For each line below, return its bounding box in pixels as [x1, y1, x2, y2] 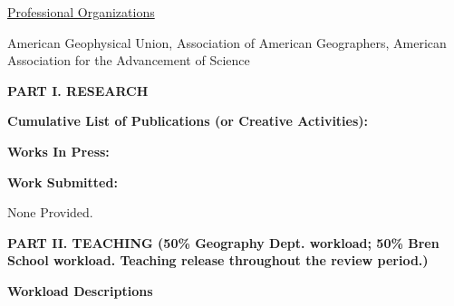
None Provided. [7, 203, 93, 222]
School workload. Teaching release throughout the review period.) [7, 251, 429, 270]
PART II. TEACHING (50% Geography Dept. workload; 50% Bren [7, 233, 440, 252]
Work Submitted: [7, 172, 118, 191]
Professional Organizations [7, 3, 155, 21]
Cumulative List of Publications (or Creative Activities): [7, 111, 369, 130]
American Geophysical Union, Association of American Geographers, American [7, 33, 447, 52]
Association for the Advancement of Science [7, 51, 250, 70]
